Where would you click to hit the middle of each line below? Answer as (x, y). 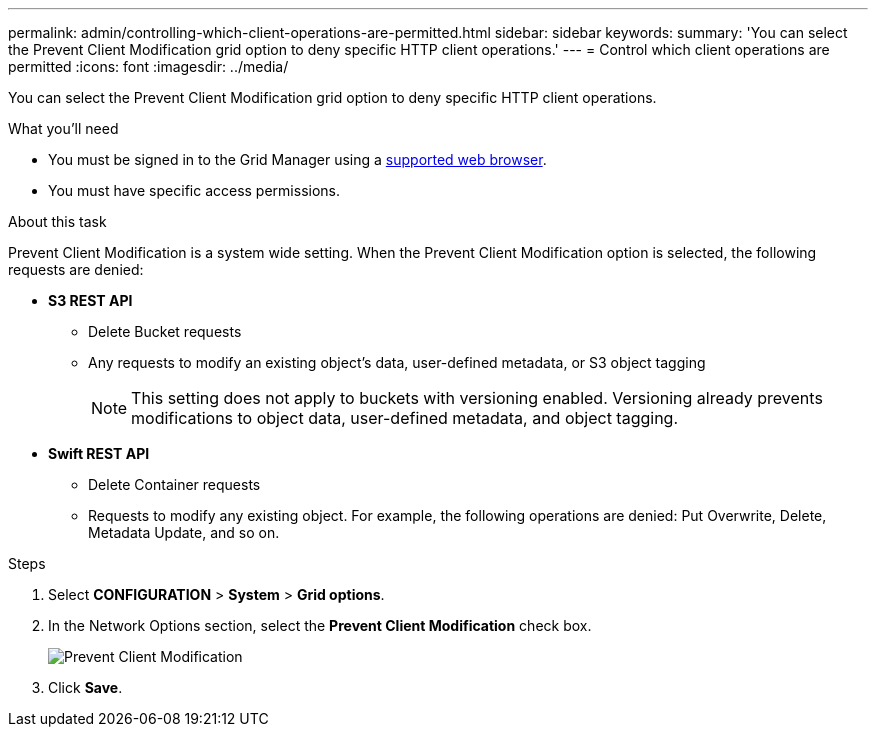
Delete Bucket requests (165, 331)
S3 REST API (90, 300)
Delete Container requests (174, 484)
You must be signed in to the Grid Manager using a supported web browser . (297, 159)
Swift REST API (99, 453)
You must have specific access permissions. (194, 190)
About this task (57, 221)
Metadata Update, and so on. (184, 532)
